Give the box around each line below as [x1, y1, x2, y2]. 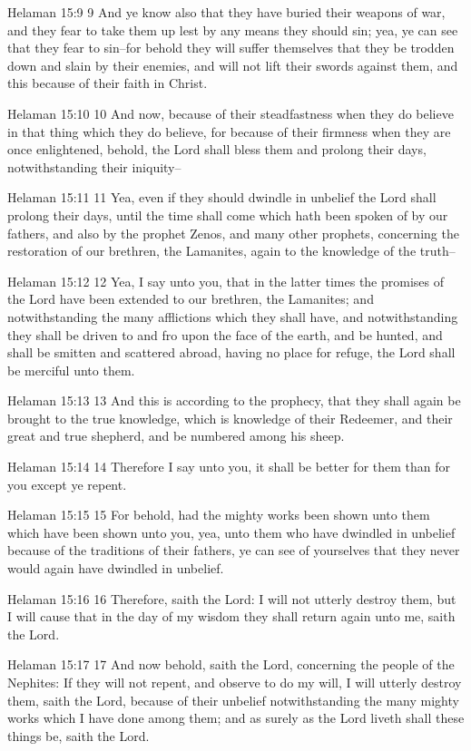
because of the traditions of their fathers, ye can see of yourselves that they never [7, 541, 460, 560]
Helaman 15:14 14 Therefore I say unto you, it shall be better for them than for [7, 457, 451, 476]
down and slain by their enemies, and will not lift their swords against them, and [7, 55, 458, 74]
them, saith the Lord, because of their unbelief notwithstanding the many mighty [7, 690, 459, 709]
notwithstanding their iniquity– [7, 157, 182, 176]
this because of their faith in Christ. [7, 73, 208, 93]
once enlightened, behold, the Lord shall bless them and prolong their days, [7, 140, 427, 159]
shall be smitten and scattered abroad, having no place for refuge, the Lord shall [7, 343, 456, 362]
